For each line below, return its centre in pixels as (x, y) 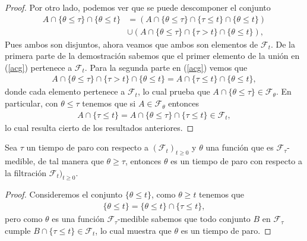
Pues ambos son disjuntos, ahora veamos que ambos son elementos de (132, 44)
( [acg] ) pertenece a (39, 67)
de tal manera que (71, 161)
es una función (78, 219)
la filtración (26, 172)
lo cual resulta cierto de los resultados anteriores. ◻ (99, 127)
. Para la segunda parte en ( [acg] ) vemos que (166, 67)
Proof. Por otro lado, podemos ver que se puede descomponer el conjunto (138, 7)
